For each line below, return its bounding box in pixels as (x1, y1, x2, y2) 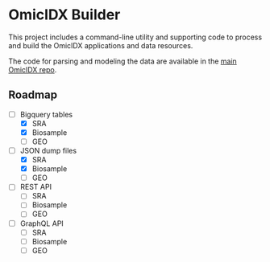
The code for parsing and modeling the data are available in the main (8, 56, 238, 66)
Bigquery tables (19, 109, 73, 119)
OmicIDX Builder (8, 6, 121, 24)
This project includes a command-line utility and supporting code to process (8, 32, 263, 42)
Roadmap (8, 88, 58, 102)
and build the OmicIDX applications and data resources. (8, 40, 193, 50)
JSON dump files (19, 146, 77, 155)
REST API (19, 182, 52, 192)
